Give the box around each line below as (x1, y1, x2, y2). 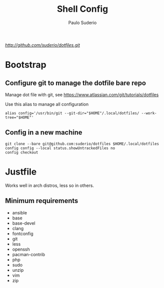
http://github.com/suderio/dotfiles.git (5, 42, 80, 48)
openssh (12, 246, 30, 252)
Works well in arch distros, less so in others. (5, 183, 94, 188)
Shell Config (56, 3, 109, 15)
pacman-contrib (12, 251, 45, 257)
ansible (12, 209, 27, 215)
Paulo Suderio (68, 20, 97, 26)
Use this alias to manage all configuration (5, 101, 89, 107)
